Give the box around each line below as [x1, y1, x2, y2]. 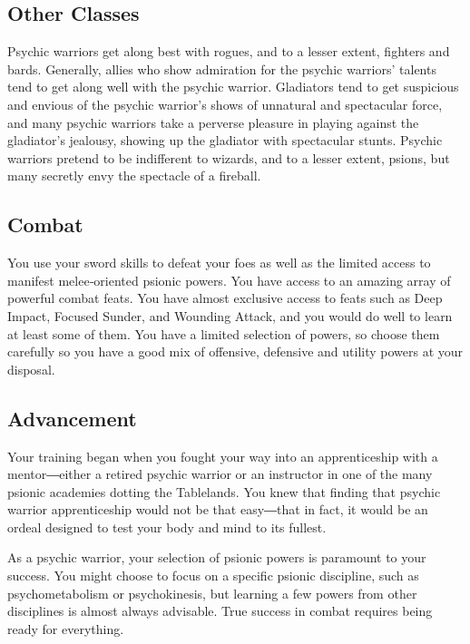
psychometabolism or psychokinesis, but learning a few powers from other [7, 583, 417, 602]
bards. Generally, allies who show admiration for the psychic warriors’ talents [7, 59, 436, 78]
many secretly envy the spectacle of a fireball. [7, 166, 261, 185]
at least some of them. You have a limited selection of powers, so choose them [7, 324, 440, 343]
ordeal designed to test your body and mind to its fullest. [7, 517, 327, 536]
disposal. [7, 359, 55, 378]
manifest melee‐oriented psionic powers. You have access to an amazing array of [7, 270, 451, 289]
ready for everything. [7, 619, 124, 638]
